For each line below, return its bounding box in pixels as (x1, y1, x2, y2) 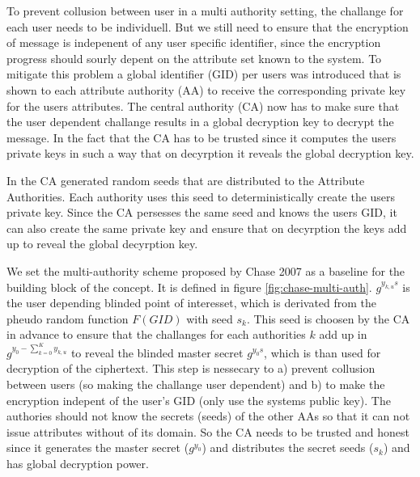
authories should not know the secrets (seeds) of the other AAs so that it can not (6, 407, 410, 424)
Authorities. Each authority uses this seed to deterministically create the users (6, 188, 396, 205)
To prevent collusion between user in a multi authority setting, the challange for (6, 2, 404, 19)
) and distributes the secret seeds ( (202, 439, 374, 456)
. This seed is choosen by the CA (246, 310, 410, 327)
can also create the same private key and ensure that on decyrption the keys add (6, 219, 407, 236)
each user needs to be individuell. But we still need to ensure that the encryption (6, 18, 409, 35)
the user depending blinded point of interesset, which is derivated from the (6, 294, 377, 311)
